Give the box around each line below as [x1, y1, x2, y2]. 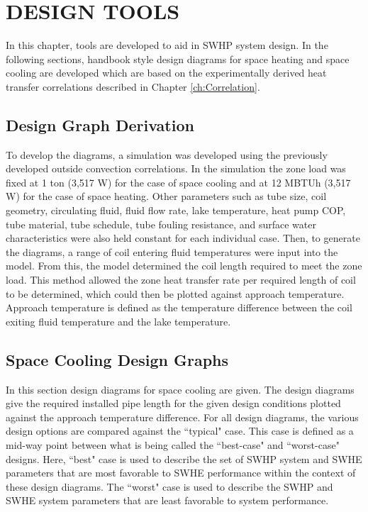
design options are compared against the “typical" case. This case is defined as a [6, 423, 354, 438]
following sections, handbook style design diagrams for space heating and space [6, 51, 350, 66]
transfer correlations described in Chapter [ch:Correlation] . [6, 79, 260, 94]
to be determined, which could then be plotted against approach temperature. [6, 286, 345, 301]
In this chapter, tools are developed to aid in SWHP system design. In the [6, 38, 328, 52]
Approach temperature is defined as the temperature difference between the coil [6, 300, 352, 315]
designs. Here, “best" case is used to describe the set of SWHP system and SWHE [6, 451, 362, 466]
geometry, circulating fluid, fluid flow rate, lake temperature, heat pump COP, [6, 203, 346, 218]
